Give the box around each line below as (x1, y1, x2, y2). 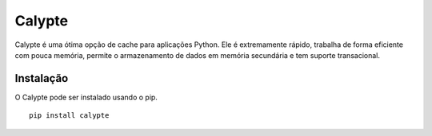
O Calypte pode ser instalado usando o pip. (14, 92, 158, 102)
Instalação (14, 72, 69, 85)
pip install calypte (29, 111, 110, 120)
